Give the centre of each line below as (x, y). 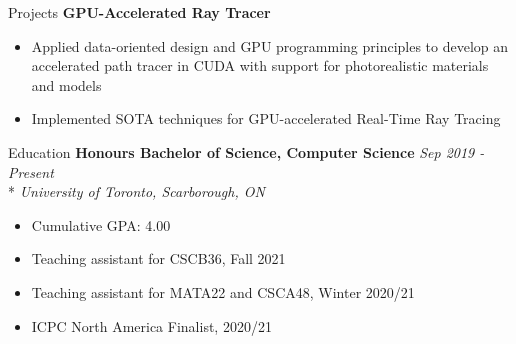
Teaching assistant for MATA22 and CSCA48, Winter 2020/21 (223, 291)
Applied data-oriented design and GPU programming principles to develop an (270, 45)
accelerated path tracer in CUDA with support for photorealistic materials (260, 65)
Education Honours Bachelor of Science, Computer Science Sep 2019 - (246, 151)
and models (66, 84)
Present (31, 171)
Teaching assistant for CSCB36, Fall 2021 (158, 258)
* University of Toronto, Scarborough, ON (136, 191)
